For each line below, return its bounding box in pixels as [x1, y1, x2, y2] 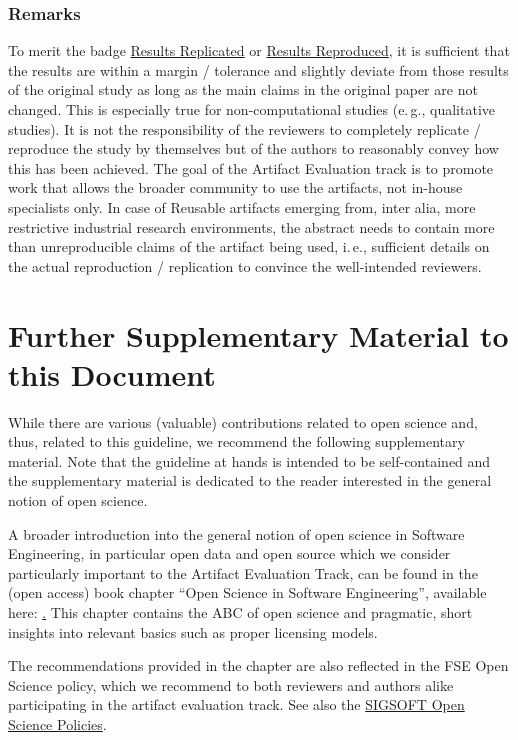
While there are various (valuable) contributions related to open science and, [8, 411, 478, 432]
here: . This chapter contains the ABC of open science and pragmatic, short [8, 602, 473, 622]
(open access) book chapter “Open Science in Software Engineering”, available [8, 582, 487, 603]
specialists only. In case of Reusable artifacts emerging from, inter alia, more [8, 196, 476, 217]
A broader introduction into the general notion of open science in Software [8, 523, 465, 544]
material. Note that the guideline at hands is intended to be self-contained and [8, 450, 491, 471]
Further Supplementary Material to [8, 314, 509, 355]
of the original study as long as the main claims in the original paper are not [8, 79, 478, 100]
